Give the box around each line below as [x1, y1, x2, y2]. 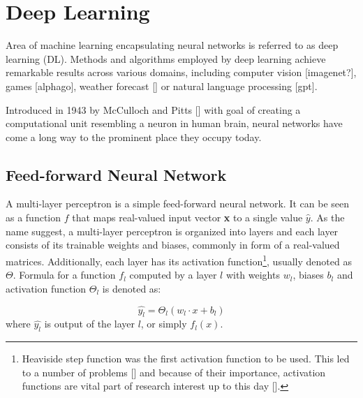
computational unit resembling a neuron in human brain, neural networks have [6, 116, 343, 131]
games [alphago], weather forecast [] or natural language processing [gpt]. [6, 78, 318, 93]
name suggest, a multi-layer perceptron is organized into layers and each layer [6, 223, 339, 238]
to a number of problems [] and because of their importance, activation [22, 364, 326, 379]
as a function [6, 210, 61, 225]
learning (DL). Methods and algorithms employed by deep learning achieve [6, 51, 326, 66]
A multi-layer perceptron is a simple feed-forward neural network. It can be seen [6, 196, 350, 211]
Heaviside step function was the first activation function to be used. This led [22, 351, 350, 366]
